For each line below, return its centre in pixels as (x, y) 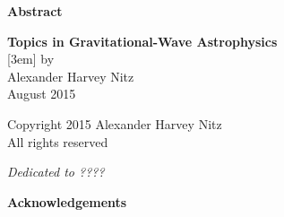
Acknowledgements (67, 201)
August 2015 (42, 94)
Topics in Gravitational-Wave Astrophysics (142, 41)
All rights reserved (58, 141)
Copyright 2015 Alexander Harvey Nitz (115, 123)
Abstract (35, 11)
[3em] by (31, 59)
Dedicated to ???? (56, 172)
